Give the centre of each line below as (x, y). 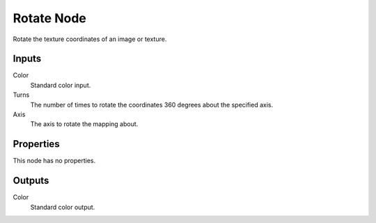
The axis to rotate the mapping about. (84, 124)
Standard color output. (63, 207)
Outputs (31, 181)
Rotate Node (49, 18)
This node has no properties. (54, 161)
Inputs (27, 59)
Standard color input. (61, 85)
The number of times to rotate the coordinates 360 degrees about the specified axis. (152, 105)
